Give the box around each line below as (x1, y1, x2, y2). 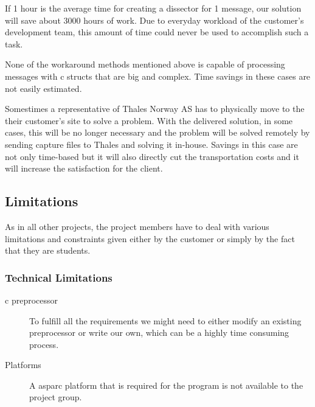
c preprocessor (5, 293, 58, 306)
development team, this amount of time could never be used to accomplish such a (5, 26, 309, 38)
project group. (29, 391, 82, 403)
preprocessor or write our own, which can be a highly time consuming (29, 326, 289, 339)
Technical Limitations (5, 270, 112, 285)
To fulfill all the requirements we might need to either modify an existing (29, 314, 302, 327)
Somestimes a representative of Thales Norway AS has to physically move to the (5, 102, 305, 115)
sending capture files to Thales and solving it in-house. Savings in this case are (5, 137, 298, 150)
